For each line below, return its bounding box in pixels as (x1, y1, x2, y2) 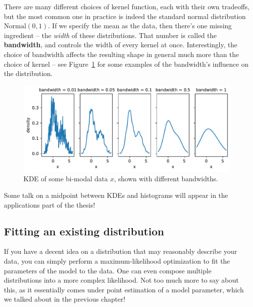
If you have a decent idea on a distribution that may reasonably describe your (4, 246, 237, 256)
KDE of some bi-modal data (23, 173, 108, 184)
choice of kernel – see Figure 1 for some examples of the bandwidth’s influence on (4, 58, 249, 69)
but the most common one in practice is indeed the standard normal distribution (4, 11, 246, 21)
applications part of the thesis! (4, 199, 95, 210)
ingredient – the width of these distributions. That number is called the (4, 30, 217, 40)
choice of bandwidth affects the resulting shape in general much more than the (4, 49, 239, 59)
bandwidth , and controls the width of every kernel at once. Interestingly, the (4, 39, 237, 50)
